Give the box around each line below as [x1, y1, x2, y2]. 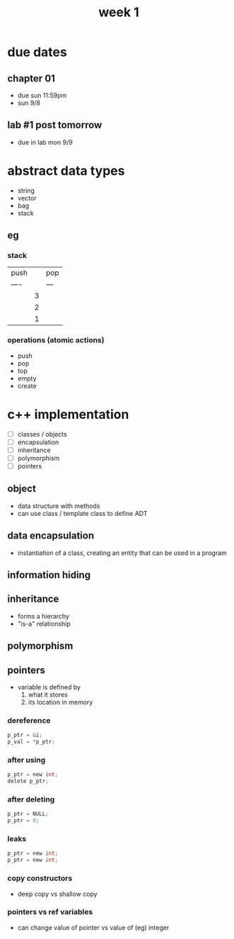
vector [17, 193, 37, 202]
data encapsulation [7, 529, 95, 542]
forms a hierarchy [17, 612, 69, 620]
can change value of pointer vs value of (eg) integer [17, 923, 170, 932]
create [17, 381, 37, 390]
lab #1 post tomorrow [7, 119, 103, 131]
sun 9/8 [17, 99, 41, 107]
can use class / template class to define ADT [17, 509, 148, 517]
